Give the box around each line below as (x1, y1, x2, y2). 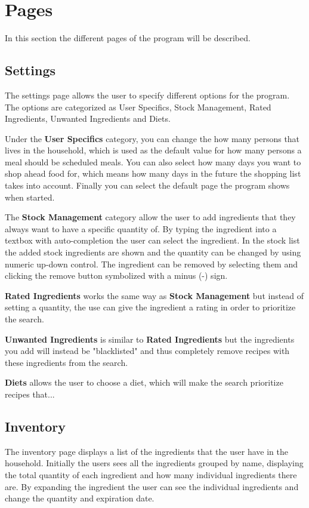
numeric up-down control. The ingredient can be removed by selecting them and (5, 257, 298, 270)
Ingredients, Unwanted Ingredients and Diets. (5, 112, 171, 125)
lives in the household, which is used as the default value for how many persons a (5, 144, 302, 156)
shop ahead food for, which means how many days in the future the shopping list (5, 167, 301, 180)
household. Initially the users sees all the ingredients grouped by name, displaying (5, 457, 304, 469)
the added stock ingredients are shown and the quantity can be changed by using (5, 246, 301, 258)
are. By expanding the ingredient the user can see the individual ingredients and (5, 480, 299, 492)
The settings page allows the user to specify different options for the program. (5, 88, 290, 101)
